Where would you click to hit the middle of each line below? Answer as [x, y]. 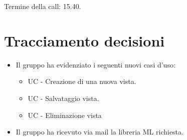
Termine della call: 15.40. [43, 6]
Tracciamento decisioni [84, 40]
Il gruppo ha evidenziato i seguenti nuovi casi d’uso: [96, 64]
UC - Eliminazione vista [65, 115]
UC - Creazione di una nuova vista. [82, 81]
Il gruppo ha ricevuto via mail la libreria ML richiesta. [100, 132]
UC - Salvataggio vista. [63, 98]
